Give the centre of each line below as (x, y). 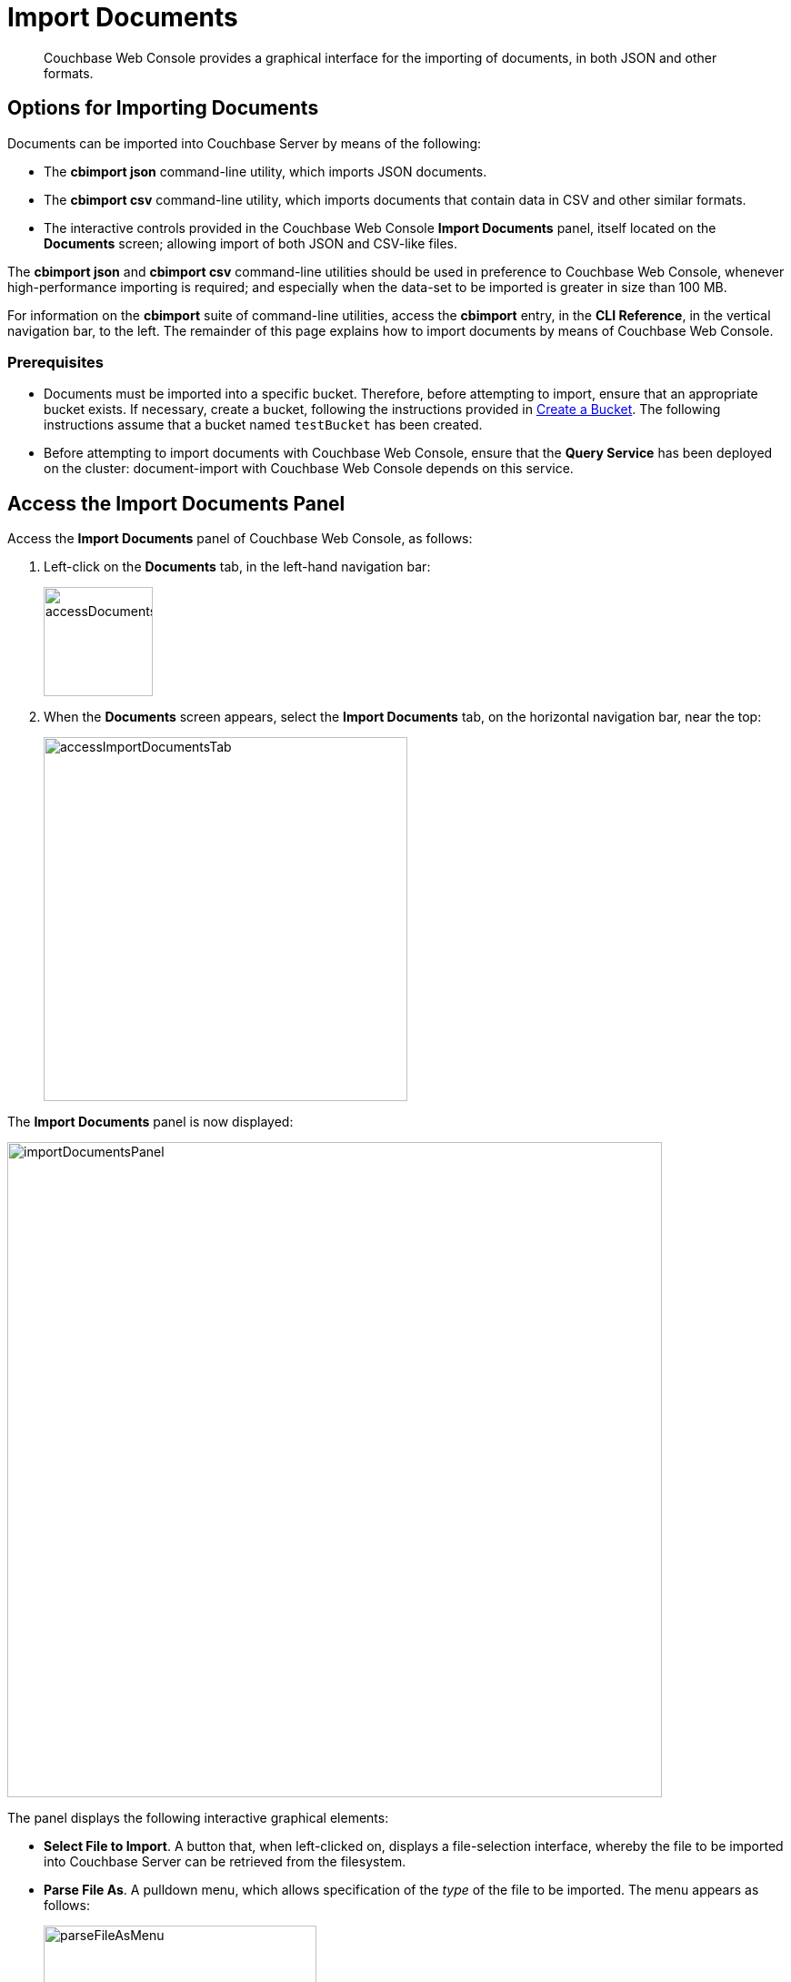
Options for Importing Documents (163, 108)
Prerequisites (55, 362)
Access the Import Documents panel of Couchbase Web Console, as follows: (240, 539)
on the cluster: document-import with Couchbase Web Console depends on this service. (309, 469)
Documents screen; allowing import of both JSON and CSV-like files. (251, 243)
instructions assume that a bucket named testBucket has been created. (263, 425)
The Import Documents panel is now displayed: (150, 1122)
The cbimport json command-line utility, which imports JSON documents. (265, 171)
